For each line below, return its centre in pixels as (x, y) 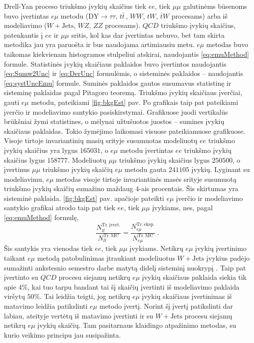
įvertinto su (21, 277)
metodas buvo (227, 44)
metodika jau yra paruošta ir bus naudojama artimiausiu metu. (99, 44)
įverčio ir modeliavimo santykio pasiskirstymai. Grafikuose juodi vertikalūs (116, 111)
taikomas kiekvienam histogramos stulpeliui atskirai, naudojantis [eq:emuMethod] (127, 54)
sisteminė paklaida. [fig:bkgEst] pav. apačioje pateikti (84, 198)
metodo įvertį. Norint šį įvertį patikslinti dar (166, 306)
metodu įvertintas (147, 150)
